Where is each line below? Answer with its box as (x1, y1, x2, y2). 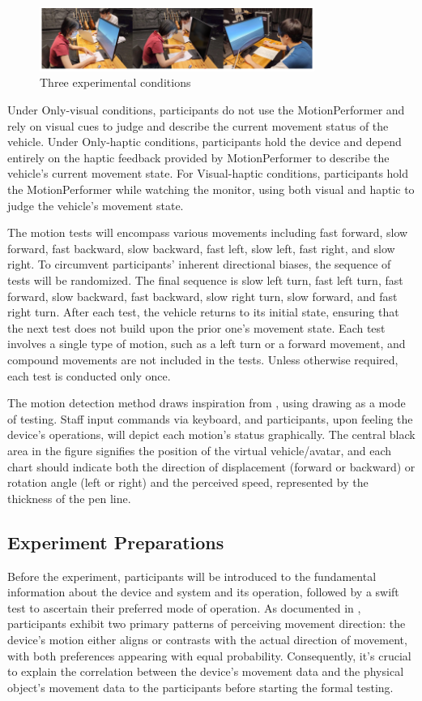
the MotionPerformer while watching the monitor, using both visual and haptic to (7, 181, 415, 198)
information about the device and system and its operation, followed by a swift (7, 583, 399, 600)
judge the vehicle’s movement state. (7, 196, 184, 213)
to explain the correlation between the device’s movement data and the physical (7, 663, 404, 680)
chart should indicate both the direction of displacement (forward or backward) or (7, 458, 416, 475)
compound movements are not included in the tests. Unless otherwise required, (7, 350, 399, 368)
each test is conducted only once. (7, 367, 171, 384)
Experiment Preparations (7, 529, 224, 554)
